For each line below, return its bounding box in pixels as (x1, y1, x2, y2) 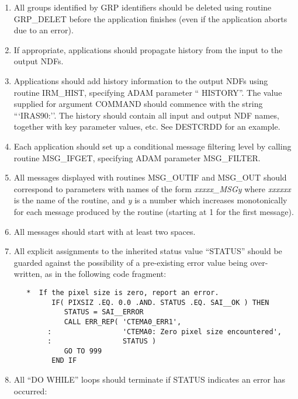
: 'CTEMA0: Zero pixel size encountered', (47, 327, 282, 336)
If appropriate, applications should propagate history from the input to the (13, 43, 283, 55)
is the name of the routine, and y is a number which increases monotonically (13, 194, 287, 206)
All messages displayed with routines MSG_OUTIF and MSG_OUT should (13, 171, 287, 183)
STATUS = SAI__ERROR (64, 308, 144, 317)
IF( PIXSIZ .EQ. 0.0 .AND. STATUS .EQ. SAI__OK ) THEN (51, 298, 269, 307)
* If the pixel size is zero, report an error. (26, 288, 219, 297)
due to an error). (13, 24, 74, 36)
